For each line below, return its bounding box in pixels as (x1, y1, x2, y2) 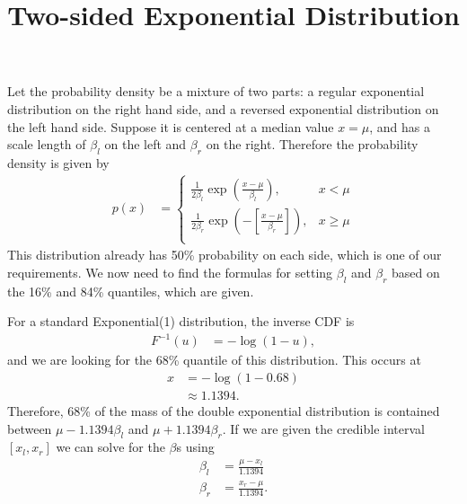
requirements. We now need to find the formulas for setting (7, 262, 333, 281)
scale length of (7, 135, 86, 154)
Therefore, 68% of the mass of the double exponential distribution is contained (7, 401, 440, 420)
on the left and (104, 135, 187, 154)
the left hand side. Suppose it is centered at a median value (7, 117, 334, 136)
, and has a (369, 117, 431, 136)
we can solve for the (56, 438, 165, 456)
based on (392, 262, 440, 281)
